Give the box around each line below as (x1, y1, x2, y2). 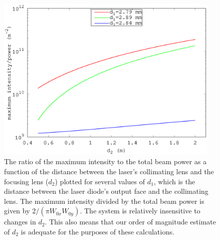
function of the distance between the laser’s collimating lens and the (4, 166, 214, 176)
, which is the (154, 176, 195, 186)
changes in (4, 216, 36, 227)
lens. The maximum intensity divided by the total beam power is (4, 195, 204, 206)
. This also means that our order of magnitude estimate (45, 216, 216, 227)
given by (4, 205, 30, 216)
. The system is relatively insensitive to (80, 205, 200, 216)
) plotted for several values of (55, 176, 145, 186)
